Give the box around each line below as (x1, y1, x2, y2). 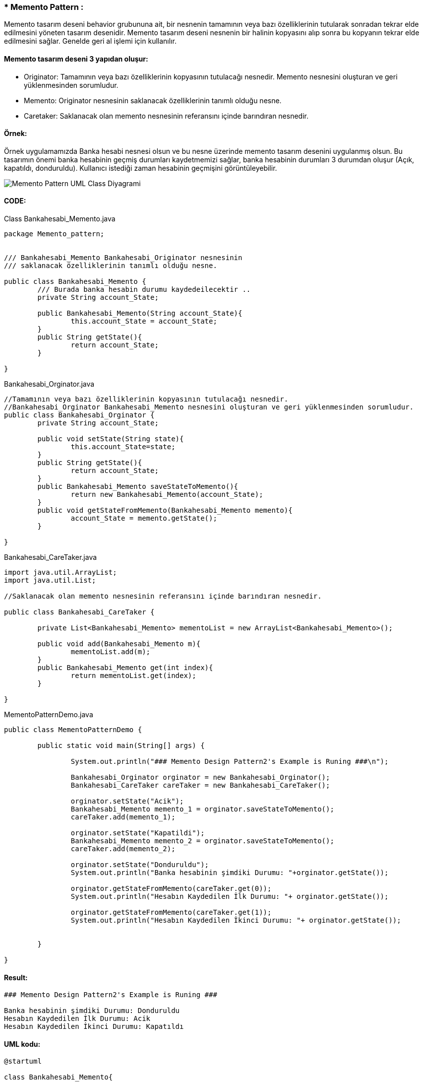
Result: (4, 973, 28, 982)
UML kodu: (4, 1039, 41, 1048)
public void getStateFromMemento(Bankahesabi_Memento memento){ (37, 506, 293, 515)
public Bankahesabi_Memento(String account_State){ (37, 309, 242, 318)
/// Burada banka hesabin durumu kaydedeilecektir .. (37, 285, 251, 294)
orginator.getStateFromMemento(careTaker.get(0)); (70, 884, 272, 893)
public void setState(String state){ (37, 435, 184, 443)
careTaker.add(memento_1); (70, 813, 176, 821)
